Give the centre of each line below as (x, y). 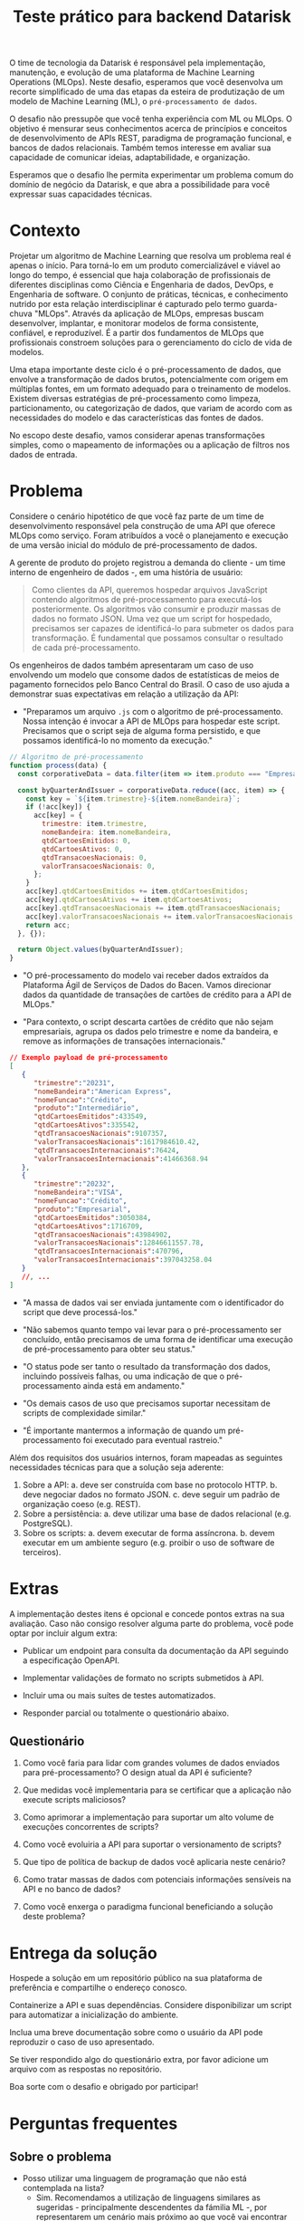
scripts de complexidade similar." (84, 1413)
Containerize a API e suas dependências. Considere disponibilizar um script (151, 2005)
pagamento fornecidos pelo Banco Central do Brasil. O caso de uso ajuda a (150, 685)
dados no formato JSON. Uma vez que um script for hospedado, (152, 619)
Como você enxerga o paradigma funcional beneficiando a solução (147, 1907)
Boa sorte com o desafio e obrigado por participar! (104, 2087)
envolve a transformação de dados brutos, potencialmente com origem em (149, 380)
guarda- (262, 304)
